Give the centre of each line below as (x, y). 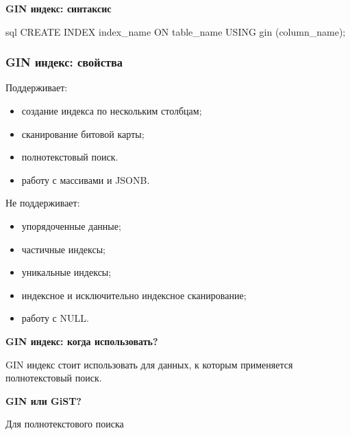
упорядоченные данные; (71, 225)
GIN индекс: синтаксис (59, 8)
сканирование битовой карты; (83, 133)
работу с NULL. (55, 318)
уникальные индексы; (66, 272)
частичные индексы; (63, 249)
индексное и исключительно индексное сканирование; (134, 295)
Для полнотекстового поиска (65, 424)
